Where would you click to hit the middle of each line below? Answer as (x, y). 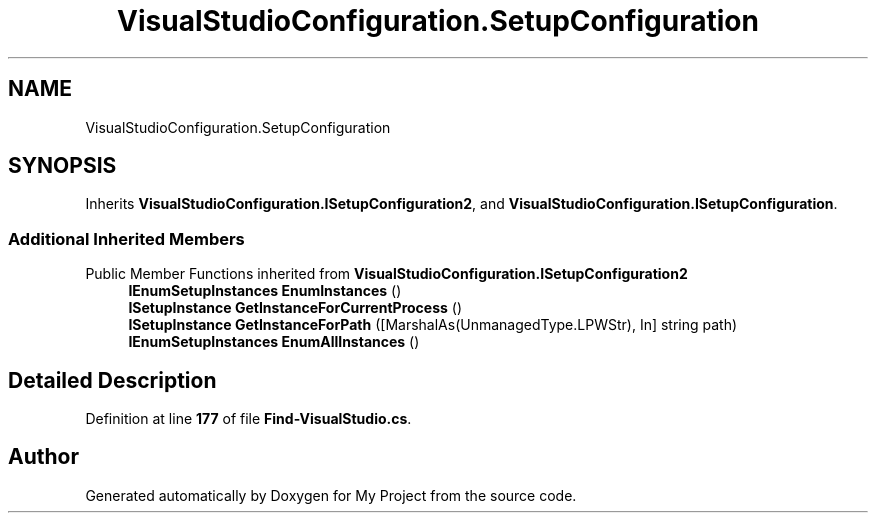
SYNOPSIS (62, 166)
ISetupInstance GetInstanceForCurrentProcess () (295, 308)
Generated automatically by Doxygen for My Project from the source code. (331, 495)
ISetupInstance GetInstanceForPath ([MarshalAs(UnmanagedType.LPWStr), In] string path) (433, 325)
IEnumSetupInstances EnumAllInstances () (274, 342)
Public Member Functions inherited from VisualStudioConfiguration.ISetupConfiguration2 (386, 274)
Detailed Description (112, 380)
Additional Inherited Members (126, 238)
